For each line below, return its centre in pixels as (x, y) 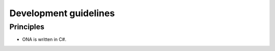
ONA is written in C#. (44, 39)
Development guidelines (62, 13)
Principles (27, 27)
